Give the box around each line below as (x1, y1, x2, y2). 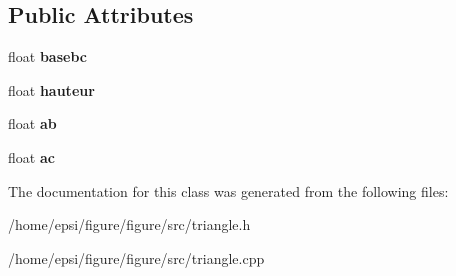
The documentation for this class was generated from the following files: (8, 180, 449, 201)
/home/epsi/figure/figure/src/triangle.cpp (8, 247, 265, 268)
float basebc (8, 46, 87, 67)
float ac (8, 146, 55, 167)
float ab (8, 113, 57, 134)
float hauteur (8, 79, 95, 100)
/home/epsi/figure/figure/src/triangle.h (8, 214, 251, 235)
